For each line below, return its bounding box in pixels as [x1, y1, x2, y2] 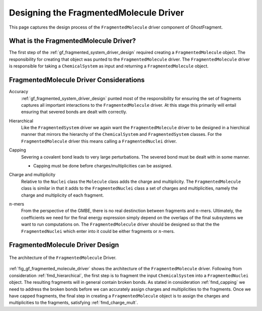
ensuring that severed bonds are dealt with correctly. [21, 109, 127, 115]
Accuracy [9, 89, 29, 95]
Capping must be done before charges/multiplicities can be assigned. [33, 163, 173, 169]
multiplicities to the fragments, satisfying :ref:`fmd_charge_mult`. [9, 300, 138, 306]
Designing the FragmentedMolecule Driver [9, 7, 184, 18]
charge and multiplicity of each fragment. [21, 192, 104, 198]
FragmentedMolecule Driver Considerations [9, 76, 145, 84]
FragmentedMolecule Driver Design [9, 241, 119, 249]
